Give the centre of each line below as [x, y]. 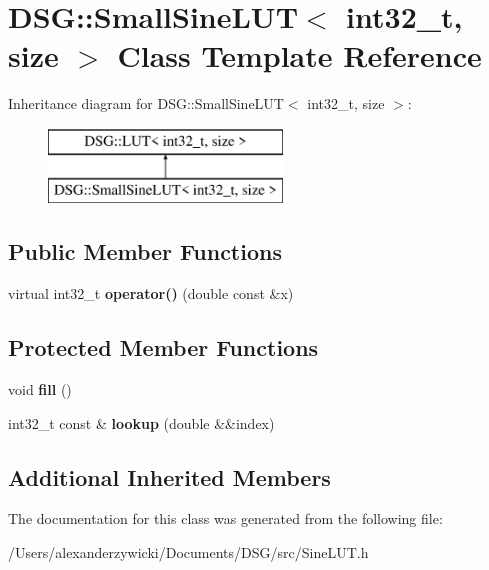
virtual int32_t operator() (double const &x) [151, 293]
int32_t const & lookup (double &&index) [141, 422]
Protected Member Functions [163, 347]
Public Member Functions [145, 251]
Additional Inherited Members [169, 476]
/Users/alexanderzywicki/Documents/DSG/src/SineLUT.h [188, 552]
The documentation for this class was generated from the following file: [225, 518]
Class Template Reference [299, 55]
